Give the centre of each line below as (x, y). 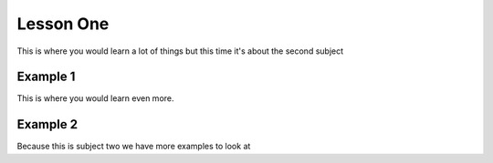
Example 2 (47, 124)
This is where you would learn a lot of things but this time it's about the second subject (180, 51)
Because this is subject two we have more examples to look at (134, 147)
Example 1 (46, 77)
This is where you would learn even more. (95, 98)
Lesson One (63, 24)
